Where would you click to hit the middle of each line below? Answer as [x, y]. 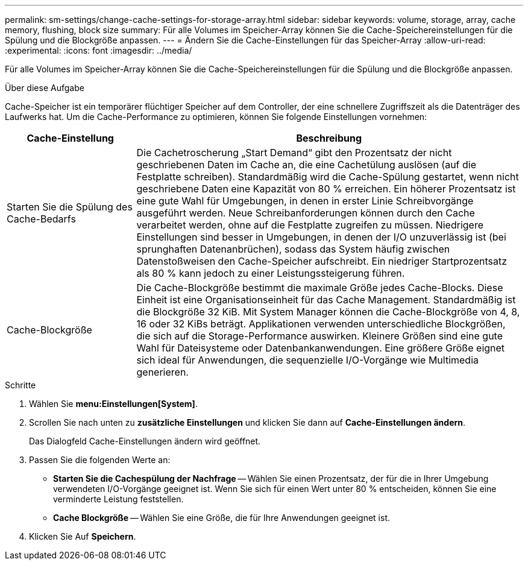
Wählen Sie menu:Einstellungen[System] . [113, 404]
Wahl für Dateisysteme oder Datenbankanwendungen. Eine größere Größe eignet [321, 348]
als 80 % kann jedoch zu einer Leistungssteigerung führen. [271, 273]
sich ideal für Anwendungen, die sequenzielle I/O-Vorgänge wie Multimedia [308, 360]
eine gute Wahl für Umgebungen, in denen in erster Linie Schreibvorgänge [305, 201]
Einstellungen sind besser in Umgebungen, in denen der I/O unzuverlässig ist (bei [321, 237]
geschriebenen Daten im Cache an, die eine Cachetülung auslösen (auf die [306, 165]
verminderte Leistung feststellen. [118, 499]
